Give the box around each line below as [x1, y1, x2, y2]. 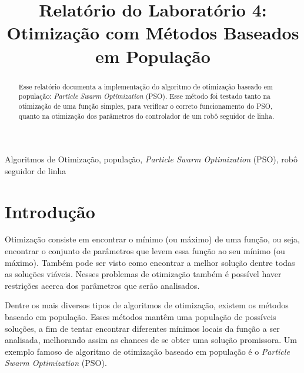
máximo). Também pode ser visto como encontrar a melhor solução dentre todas [5, 256, 295, 268]
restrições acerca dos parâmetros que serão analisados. [5, 279, 200, 291]
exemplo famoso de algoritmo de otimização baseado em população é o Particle [5, 345, 290, 357]
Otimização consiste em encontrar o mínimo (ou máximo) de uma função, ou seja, [5, 233, 300, 245]
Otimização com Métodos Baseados [6, 21, 299, 45]
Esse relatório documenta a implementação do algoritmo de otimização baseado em [18, 81, 273, 91]
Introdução [5, 199, 95, 223]
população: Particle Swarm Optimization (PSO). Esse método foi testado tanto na [18, 91, 270, 101]
